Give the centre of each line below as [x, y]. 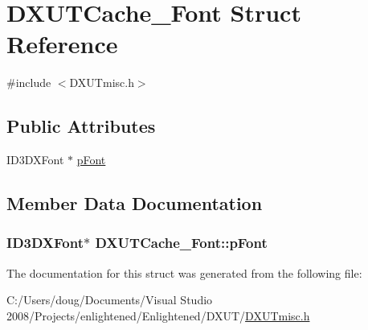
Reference [62, 44]
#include [29, 82]
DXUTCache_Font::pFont [181, 243]
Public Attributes [81, 126]
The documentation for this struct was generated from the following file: [184, 272]
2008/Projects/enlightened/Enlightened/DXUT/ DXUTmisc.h [158, 315]
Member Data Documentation [135, 203]
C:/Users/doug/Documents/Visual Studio [110, 300]
